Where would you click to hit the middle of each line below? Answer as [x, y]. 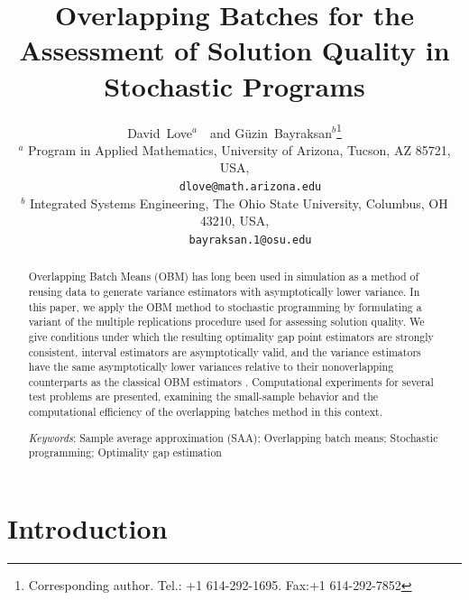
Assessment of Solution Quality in [234, 50]
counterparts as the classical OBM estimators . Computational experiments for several [231, 381]
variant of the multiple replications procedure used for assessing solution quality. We [226, 322]
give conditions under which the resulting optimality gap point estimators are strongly [231, 336]
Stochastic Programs [234, 85]
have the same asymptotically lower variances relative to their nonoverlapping [211, 367]
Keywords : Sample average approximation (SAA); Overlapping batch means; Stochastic [233, 437]
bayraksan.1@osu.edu [250, 240]
